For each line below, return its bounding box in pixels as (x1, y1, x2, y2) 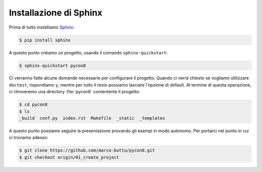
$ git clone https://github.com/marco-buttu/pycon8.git (19, 148, 155, 153)
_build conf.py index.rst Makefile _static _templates (19, 116, 165, 121)
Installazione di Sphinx (9, 7, 103, 18)
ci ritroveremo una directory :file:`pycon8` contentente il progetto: (9, 89, 140, 95)
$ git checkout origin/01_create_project (19, 155, 119, 160)
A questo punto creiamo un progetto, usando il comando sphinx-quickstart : (9, 50, 168, 55)
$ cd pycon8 (19, 102, 48, 107)
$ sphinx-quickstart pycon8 (19, 63, 86, 68)
